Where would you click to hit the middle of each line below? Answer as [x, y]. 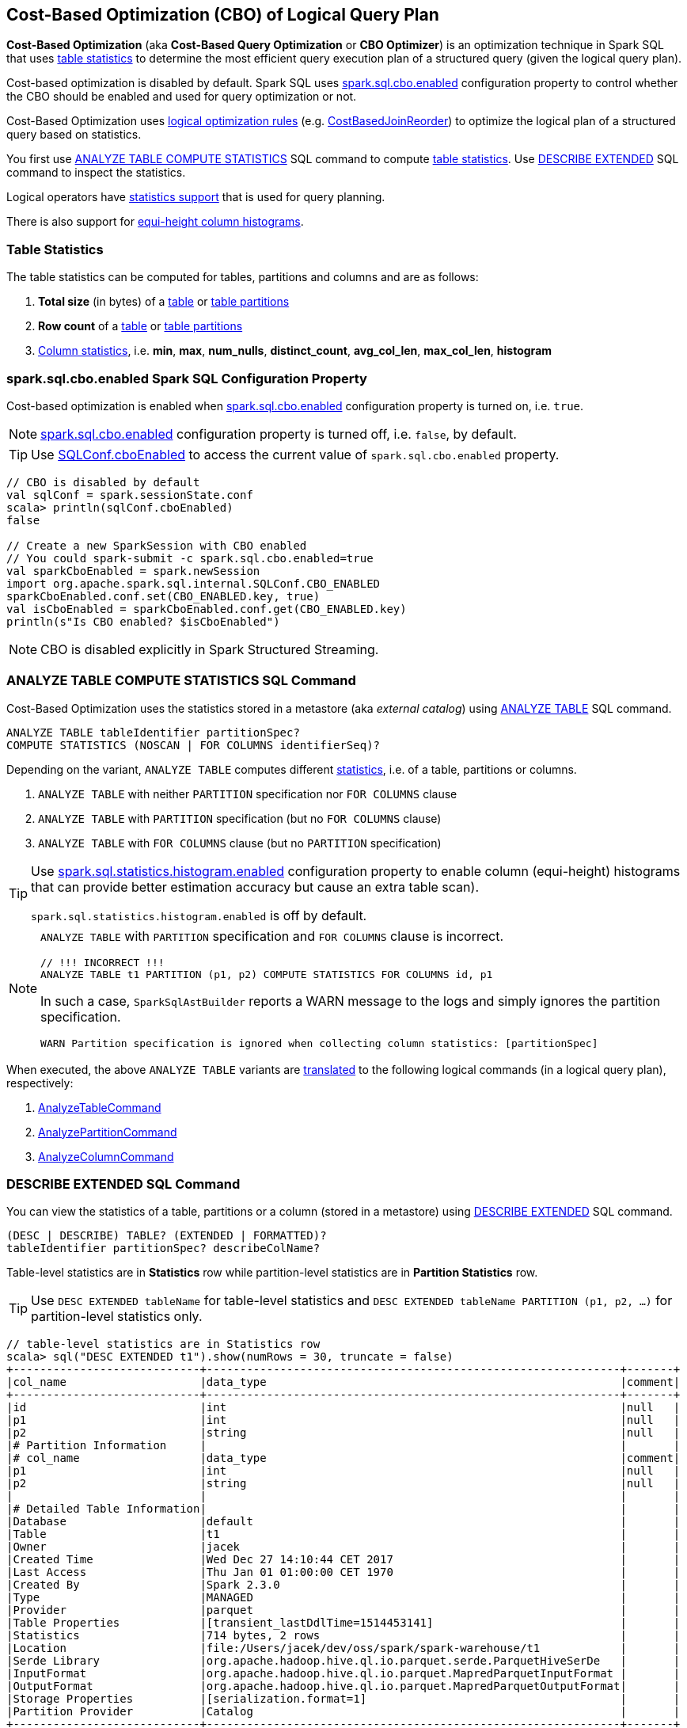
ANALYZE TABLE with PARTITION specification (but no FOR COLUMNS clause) [240, 818]
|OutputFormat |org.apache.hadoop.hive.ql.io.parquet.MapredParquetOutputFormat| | [343, 1686]
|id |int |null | [343, 1408]
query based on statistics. [74, 135]
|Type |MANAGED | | [343, 1598]
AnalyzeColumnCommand [106, 1156]
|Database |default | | [343, 1522]
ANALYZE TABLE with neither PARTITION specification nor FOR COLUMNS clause [248, 794]
